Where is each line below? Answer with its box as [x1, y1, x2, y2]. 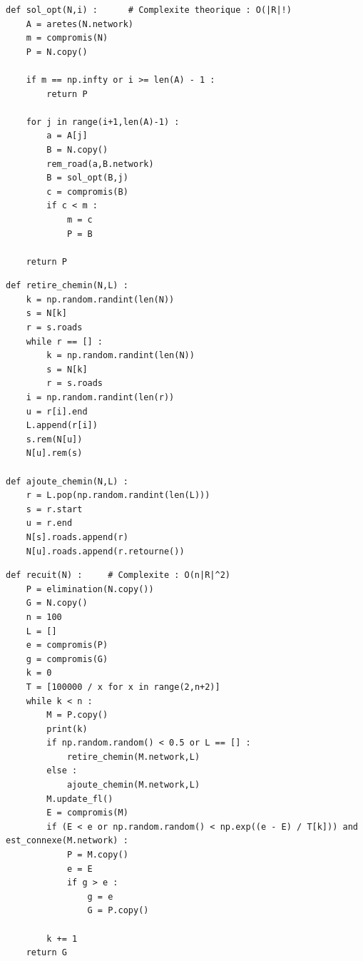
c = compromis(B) [46, 186, 128, 197]
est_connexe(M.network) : [6, 835, 128, 846]
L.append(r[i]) [26, 420, 98, 431]
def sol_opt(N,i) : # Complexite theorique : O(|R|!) [6, 5, 292, 15]
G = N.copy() [26, 598, 88, 609]
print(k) [46, 723, 88, 734]
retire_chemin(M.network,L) [66, 751, 200, 762]
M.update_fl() [46, 793, 113, 804]
